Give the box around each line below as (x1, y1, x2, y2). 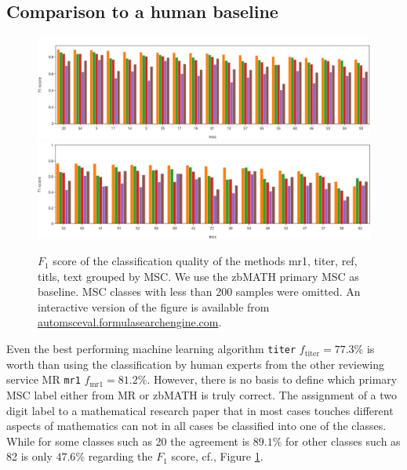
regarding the (88, 448, 153, 465)
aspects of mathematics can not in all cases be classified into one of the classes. (6, 417, 387, 434)
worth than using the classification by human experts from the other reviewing (6, 355, 384, 372)
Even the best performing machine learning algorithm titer (6, 341, 296, 357)
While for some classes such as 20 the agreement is (6, 432, 250, 449)
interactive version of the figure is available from (38, 298, 270, 315)
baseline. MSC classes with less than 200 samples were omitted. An (38, 283, 361, 300)
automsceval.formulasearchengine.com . (38, 314, 222, 330)
